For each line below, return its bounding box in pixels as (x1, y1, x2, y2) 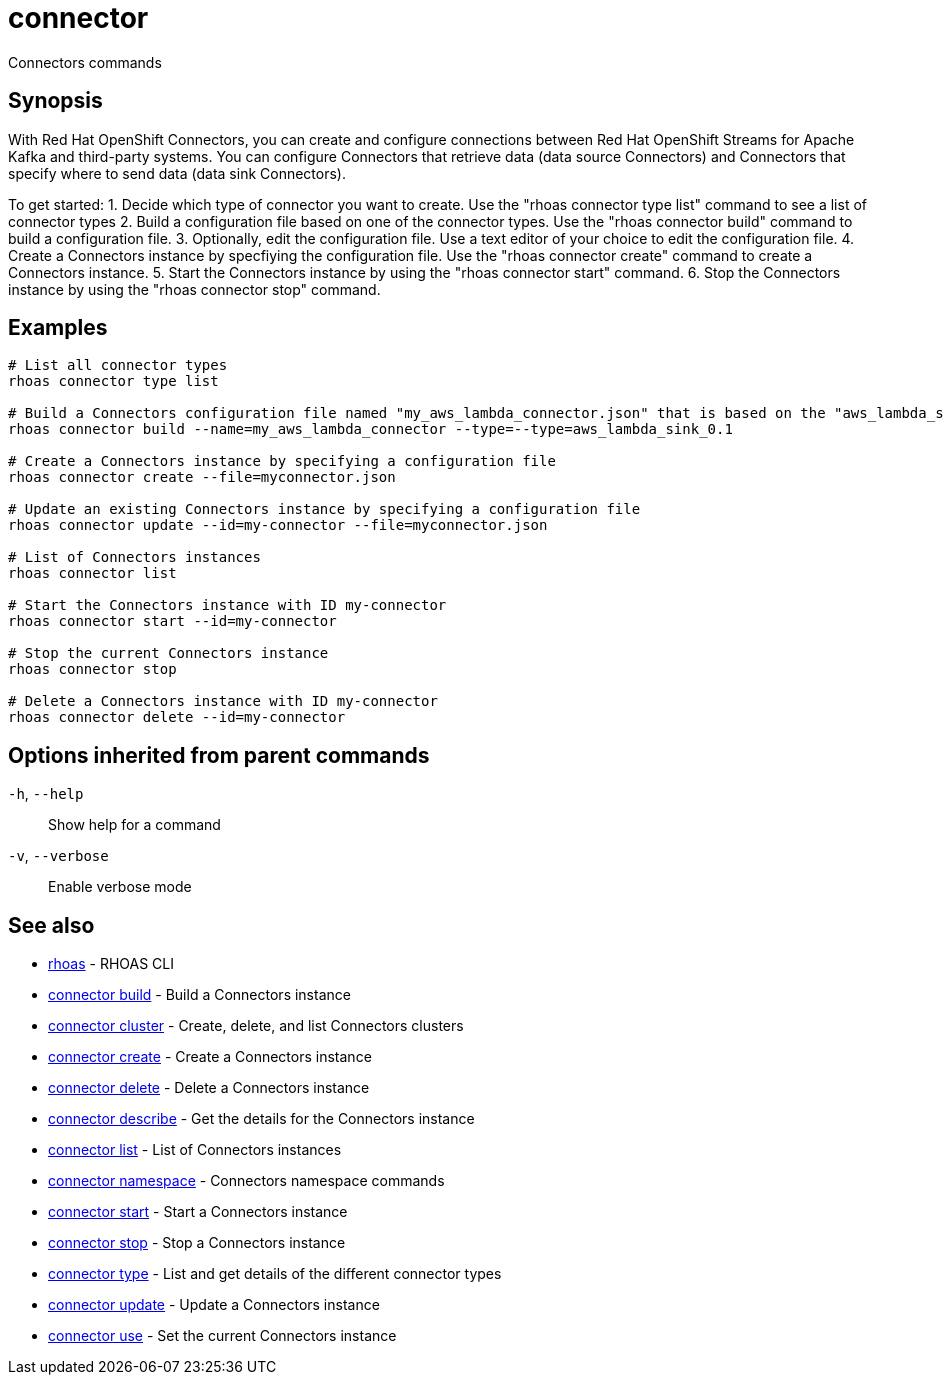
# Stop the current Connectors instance (8, 645, 329, 662)
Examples (8, 315, 108, 341)
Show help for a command (48, 816, 221, 834)
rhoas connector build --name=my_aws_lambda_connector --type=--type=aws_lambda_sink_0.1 (8, 421, 733, 438)
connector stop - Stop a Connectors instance (48, 1234, 346, 1252)
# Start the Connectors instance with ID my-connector (8, 597, 447, 614)
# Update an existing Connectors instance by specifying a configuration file (8, 501, 641, 518)
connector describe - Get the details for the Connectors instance (48, 1110, 475, 1128)
